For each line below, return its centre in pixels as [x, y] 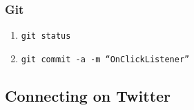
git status [46, 36]
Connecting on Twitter [88, 95]
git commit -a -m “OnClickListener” [105, 59]
